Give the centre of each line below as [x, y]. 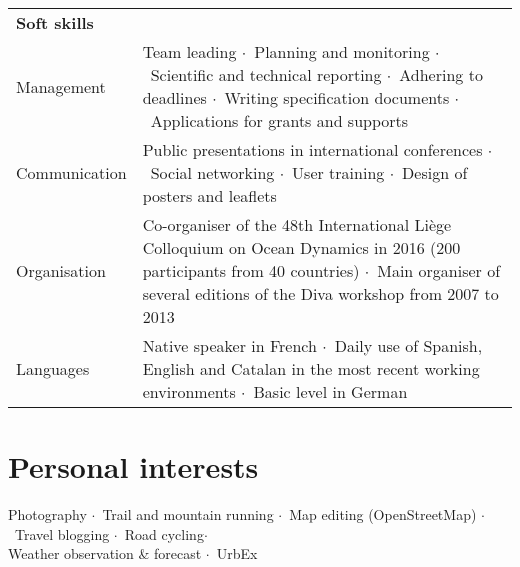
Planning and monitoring [342, 51]
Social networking [212, 172]
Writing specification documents [337, 97]
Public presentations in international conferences [312, 149]
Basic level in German [330, 391]
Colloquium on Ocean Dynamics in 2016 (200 [301, 247]
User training [338, 172]
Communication [71, 172]
